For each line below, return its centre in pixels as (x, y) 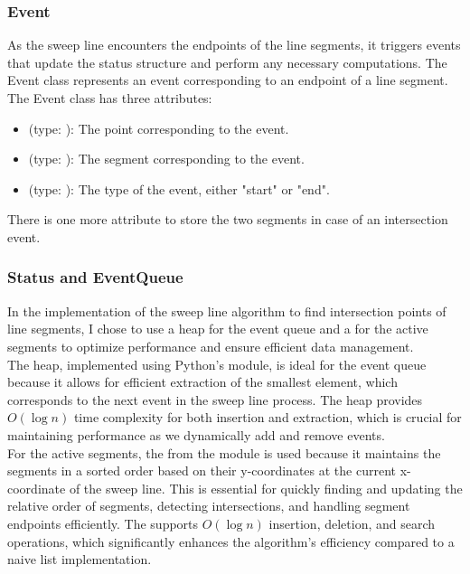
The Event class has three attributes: (110, 98)
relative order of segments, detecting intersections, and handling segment (209, 506)
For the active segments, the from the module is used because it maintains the (224, 452)
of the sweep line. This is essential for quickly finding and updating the (266, 488)
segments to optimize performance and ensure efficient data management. (211, 346)
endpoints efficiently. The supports (103, 523)
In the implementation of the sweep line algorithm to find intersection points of (227, 311)
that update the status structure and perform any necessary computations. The (227, 62)
